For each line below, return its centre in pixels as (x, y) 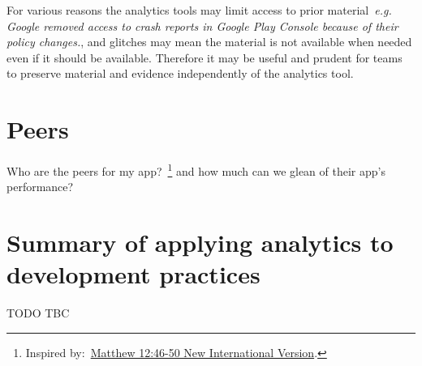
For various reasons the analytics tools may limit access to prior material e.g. (199, 10)
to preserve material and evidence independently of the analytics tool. (180, 73)
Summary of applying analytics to (200, 243)
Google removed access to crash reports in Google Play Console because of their (202, 26)
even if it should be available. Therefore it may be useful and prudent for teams (205, 57)
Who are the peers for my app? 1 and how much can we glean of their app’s (196, 170)
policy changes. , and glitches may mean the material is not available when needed (209, 42)
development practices (133, 274)
